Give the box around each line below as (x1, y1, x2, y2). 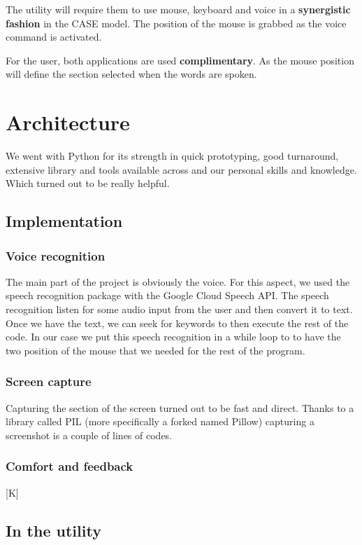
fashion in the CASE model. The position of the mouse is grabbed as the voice (6, 15, 347, 30)
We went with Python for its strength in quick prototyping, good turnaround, (6, 149, 339, 163)
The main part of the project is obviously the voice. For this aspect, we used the (6, 274, 350, 289)
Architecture (6, 108, 130, 137)
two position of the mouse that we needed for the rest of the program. (6, 343, 305, 357)
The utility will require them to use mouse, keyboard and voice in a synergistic (6, 2, 351, 16)
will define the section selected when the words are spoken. (6, 67, 257, 81)
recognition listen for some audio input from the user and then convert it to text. (6, 302, 353, 317)
